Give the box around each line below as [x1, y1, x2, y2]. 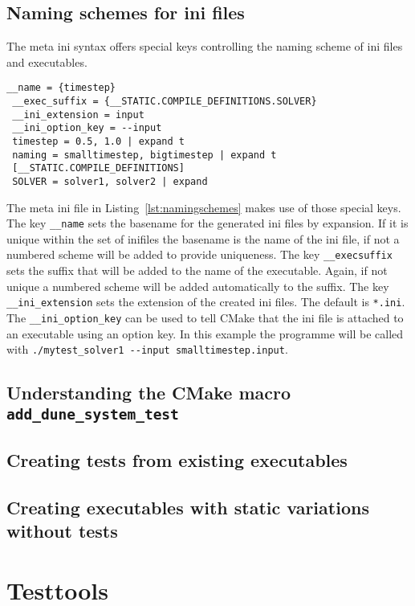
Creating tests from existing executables [6, 448, 348, 473]
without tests [6, 518, 118, 543]
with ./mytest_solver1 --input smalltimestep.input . [6, 341, 288, 358]
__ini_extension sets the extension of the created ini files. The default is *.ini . [6, 293, 405, 310]
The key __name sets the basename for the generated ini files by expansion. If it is [6, 215, 409, 231]
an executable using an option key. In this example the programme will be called [6, 325, 404, 342]
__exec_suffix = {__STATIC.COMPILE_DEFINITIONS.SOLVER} [12, 96, 317, 108]
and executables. [6, 53, 87, 70]
